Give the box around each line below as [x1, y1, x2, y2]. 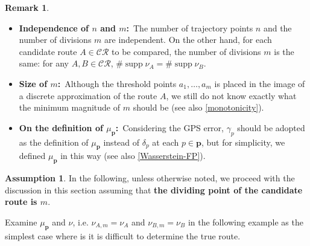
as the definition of [19, 135, 89, 148]
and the [263, 21, 292, 34]
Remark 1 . [5, 1, 49, 13]
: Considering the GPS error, [115, 121, 224, 134]
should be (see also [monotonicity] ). [133, 101, 264, 114]
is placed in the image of [214, 77, 305, 89]
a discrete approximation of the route [19, 89, 157, 102]
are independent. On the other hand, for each [104, 33, 272, 46]
